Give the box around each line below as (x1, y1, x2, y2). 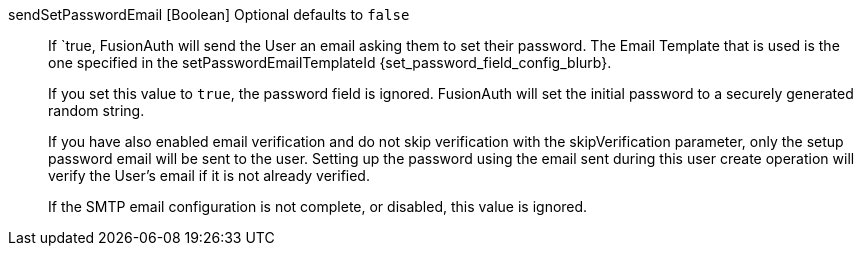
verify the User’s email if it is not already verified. (48, 167, 370, 184)
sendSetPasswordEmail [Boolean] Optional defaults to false (8, 6, 410, 23)
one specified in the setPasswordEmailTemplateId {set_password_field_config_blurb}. (48, 54, 612, 71)
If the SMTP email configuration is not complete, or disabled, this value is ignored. (48, 198, 588, 215)
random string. (48, 102, 145, 119)
